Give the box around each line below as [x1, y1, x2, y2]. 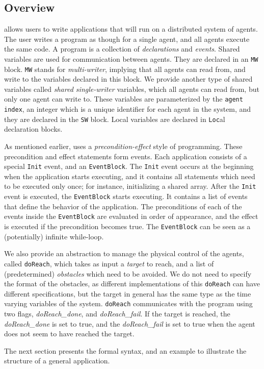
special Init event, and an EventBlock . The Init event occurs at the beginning [4, 161, 254, 171]
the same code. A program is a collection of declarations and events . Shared [4, 43, 240, 54]
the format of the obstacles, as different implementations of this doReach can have [4, 278, 260, 289]
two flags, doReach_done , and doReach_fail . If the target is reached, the [4, 308, 230, 319]
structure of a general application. [4, 355, 110, 366]
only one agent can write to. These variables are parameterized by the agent [4, 93, 243, 104]
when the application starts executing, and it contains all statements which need [4, 170, 255, 181]
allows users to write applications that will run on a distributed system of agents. [4, 23, 258, 34]
